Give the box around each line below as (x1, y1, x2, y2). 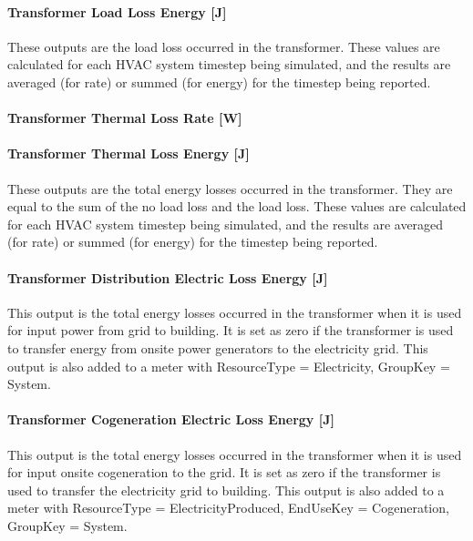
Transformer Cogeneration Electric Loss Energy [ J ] (7, 410, 334, 429)
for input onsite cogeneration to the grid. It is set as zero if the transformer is (7, 463, 441, 482)
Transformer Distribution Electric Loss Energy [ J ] (7, 268, 328, 287)
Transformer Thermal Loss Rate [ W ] (7, 108, 242, 128)
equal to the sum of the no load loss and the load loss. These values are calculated (7, 197, 467, 216)
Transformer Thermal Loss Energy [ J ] (7, 144, 250, 163)
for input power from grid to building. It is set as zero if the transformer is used (7, 321, 454, 340)
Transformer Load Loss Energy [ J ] (7, 2, 227, 21)
